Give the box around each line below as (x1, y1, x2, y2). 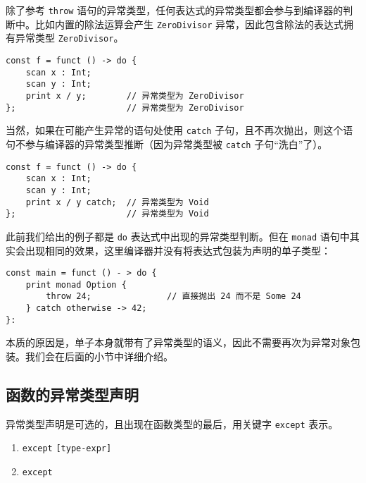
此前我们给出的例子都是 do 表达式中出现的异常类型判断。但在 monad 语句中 (6, 228, 350, 243)
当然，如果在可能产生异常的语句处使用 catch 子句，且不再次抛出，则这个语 (6, 123, 353, 137)
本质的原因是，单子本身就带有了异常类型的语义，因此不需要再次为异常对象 (6, 335, 351, 350)
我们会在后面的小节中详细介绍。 (25, 348, 173, 363)
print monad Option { (25, 279, 127, 290)
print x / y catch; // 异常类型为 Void (25, 197, 209, 207)
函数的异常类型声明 (6, 383, 139, 405)
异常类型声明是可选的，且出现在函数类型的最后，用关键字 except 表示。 (6, 416, 339, 431)
